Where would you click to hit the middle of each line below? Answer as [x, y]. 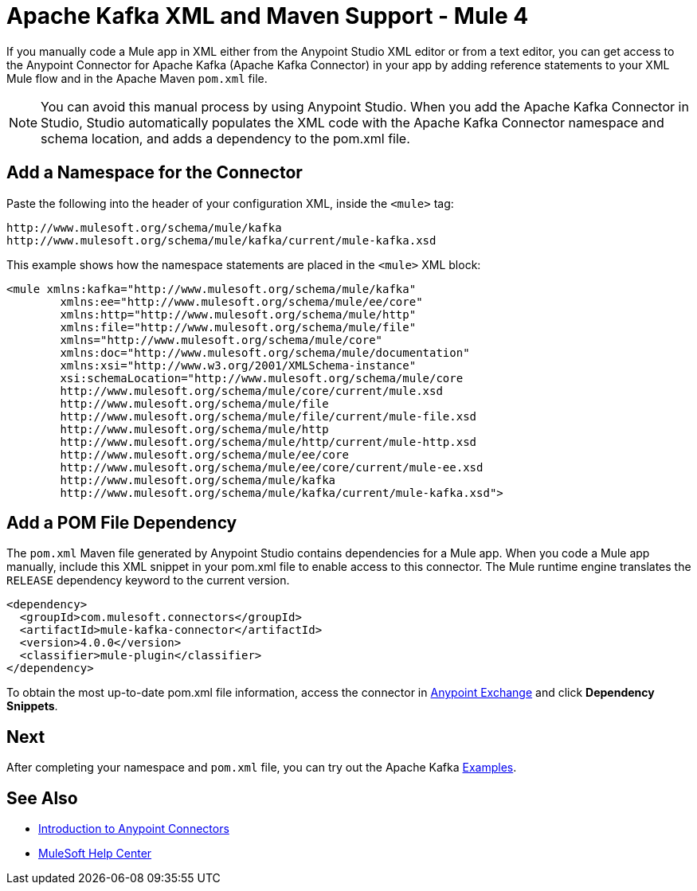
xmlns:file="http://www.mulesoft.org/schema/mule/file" [238, 327]
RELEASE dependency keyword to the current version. [148, 580]
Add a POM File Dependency [122, 523]
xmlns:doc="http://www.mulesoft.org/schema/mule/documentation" [265, 352]
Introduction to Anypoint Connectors [134, 829]
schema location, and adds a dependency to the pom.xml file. [225, 138]
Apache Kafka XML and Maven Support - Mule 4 [268, 16]
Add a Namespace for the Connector [155, 173]
